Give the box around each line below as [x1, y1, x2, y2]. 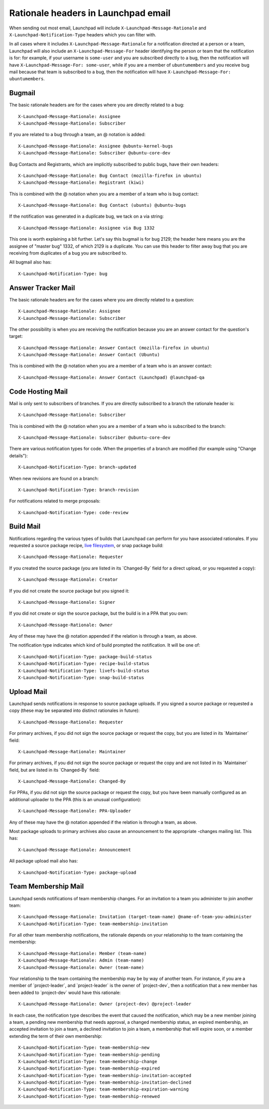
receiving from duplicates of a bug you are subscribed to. [9, 250, 128, 256]
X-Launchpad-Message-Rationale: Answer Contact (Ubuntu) [18, 352, 160, 358]
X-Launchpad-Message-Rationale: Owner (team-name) [18, 965, 144, 970]
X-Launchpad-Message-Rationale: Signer [18, 599, 116, 605]
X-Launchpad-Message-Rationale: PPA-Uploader [18, 808, 132, 814]
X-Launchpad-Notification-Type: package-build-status [18, 654, 152, 660]
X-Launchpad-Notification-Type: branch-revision [18, 487, 139, 493]
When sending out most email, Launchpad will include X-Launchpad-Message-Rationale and [9, 25, 207, 31]
